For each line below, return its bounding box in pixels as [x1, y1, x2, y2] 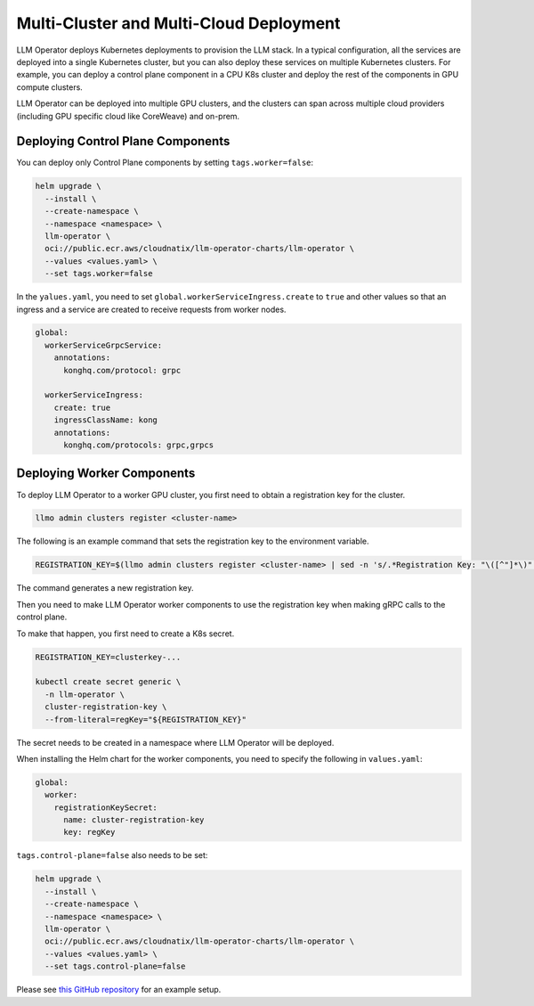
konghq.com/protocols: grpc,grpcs [63, 440, 214, 450]
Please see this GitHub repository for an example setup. [16, 985, 222, 995]
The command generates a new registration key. [16, 583, 194, 593]
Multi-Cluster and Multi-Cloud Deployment [16, 13, 341, 33]
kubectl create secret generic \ [35, 677, 182, 687]
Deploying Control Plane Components [16, 134, 231, 149]
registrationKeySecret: [53, 802, 158, 813]
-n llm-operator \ [44, 689, 125, 699]
